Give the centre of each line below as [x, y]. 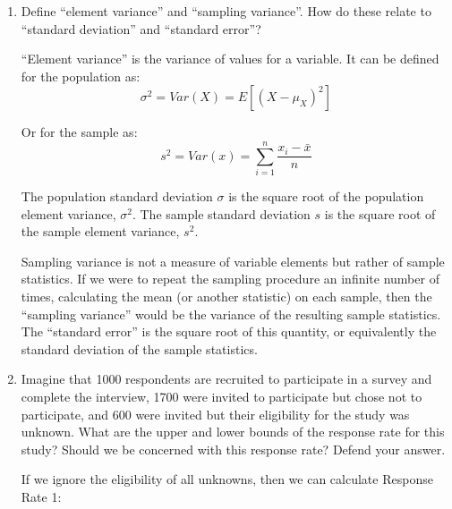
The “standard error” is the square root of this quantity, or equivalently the [229, 331]
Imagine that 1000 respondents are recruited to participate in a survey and [226, 379]
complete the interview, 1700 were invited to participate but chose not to [222, 397]
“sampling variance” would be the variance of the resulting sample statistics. [231, 314]
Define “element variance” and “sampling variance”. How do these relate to [226, 11]
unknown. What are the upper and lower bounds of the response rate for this [233, 432]
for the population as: [81, 76]
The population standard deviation [117, 196]
